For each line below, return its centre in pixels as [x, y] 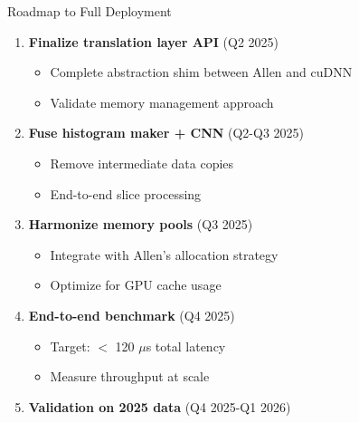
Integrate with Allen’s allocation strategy [164, 254]
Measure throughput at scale [130, 376]
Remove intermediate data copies [142, 163]
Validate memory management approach [162, 102]
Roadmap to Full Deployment [90, 11]
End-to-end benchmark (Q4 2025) [132, 315]
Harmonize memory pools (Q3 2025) [141, 224]
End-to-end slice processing [126, 193]
